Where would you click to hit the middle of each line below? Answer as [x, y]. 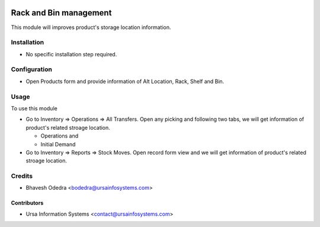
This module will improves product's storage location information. [91, 27]
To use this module [34, 108]
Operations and [60, 136]
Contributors [27, 203]
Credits [22, 176]
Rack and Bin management [61, 13]
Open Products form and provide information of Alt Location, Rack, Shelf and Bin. [125, 81]
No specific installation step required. [71, 54]
